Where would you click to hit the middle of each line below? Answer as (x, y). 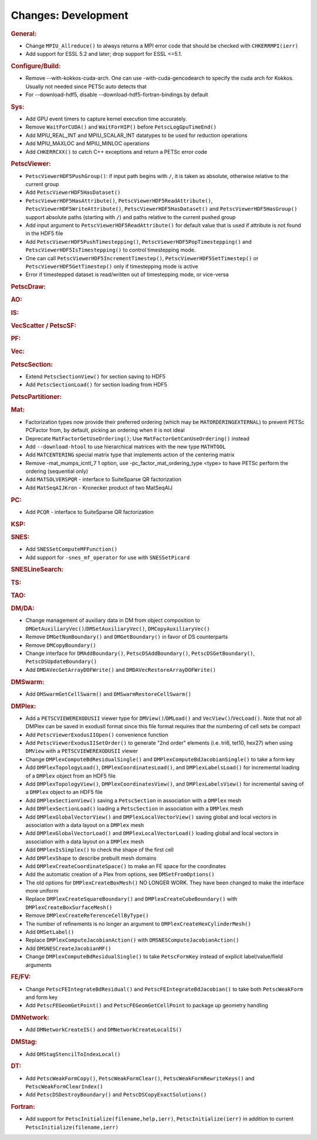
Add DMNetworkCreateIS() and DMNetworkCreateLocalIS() (104, 1030)
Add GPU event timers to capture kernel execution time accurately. (106, 119)
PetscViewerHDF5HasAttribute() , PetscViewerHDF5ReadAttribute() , (119, 200)
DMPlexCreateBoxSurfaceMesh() (69, 907)
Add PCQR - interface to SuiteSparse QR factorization (90, 512)
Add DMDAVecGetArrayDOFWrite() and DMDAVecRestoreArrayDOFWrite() (121, 670)
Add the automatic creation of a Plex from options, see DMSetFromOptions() (120, 875)
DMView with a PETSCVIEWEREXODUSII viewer (82, 751)
